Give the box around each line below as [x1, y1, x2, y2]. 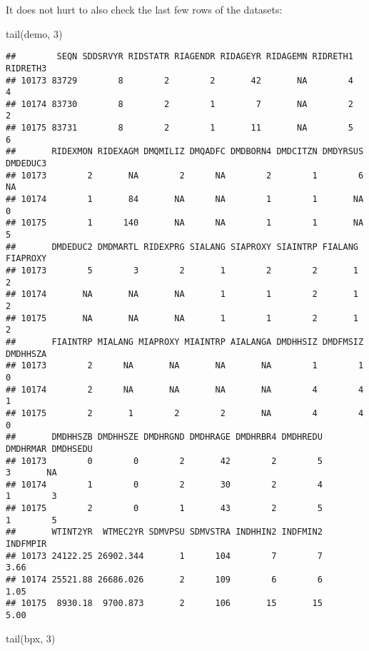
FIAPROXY [6, 253, 47, 264]
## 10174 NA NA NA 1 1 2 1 [6, 289, 358, 300]
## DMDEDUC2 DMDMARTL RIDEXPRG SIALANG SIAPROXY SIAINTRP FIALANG [6, 241, 358, 252]
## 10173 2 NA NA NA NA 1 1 [6, 360, 364, 371]
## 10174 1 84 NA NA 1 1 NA [6, 194, 364, 205]
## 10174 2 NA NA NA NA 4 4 [6, 384, 364, 395]
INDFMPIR [6, 539, 47, 550]
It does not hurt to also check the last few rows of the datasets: [6, 2, 283, 16]
